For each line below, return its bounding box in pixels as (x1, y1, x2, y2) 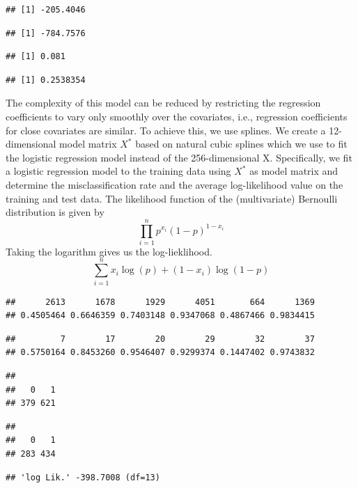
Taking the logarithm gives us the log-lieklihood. (6, 244, 212, 258)
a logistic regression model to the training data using (6, 164, 231, 178)
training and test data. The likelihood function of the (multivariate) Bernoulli (6, 191, 338, 205)
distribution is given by (6, 205, 104, 219)
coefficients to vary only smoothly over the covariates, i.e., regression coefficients (6, 109, 348, 123)
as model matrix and (249, 164, 338, 178)
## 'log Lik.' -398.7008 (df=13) (6, 472, 160, 482)
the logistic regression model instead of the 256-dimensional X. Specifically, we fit (6, 150, 352, 164)
